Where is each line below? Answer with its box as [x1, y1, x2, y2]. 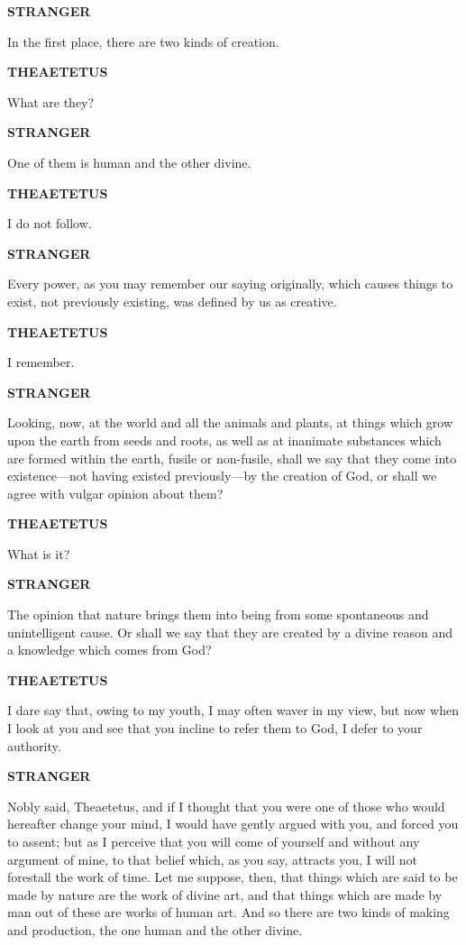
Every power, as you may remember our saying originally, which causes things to [7, 274, 453, 293]
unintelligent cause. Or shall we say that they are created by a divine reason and [7, 622, 452, 641]
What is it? [7, 544, 70, 563]
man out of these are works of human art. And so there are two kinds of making [7, 903, 450, 922]
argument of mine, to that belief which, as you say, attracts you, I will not [7, 849, 417, 868]
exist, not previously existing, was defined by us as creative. [7, 291, 337, 310]
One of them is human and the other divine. [7, 152, 251, 171]
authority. [7, 736, 61, 755]
